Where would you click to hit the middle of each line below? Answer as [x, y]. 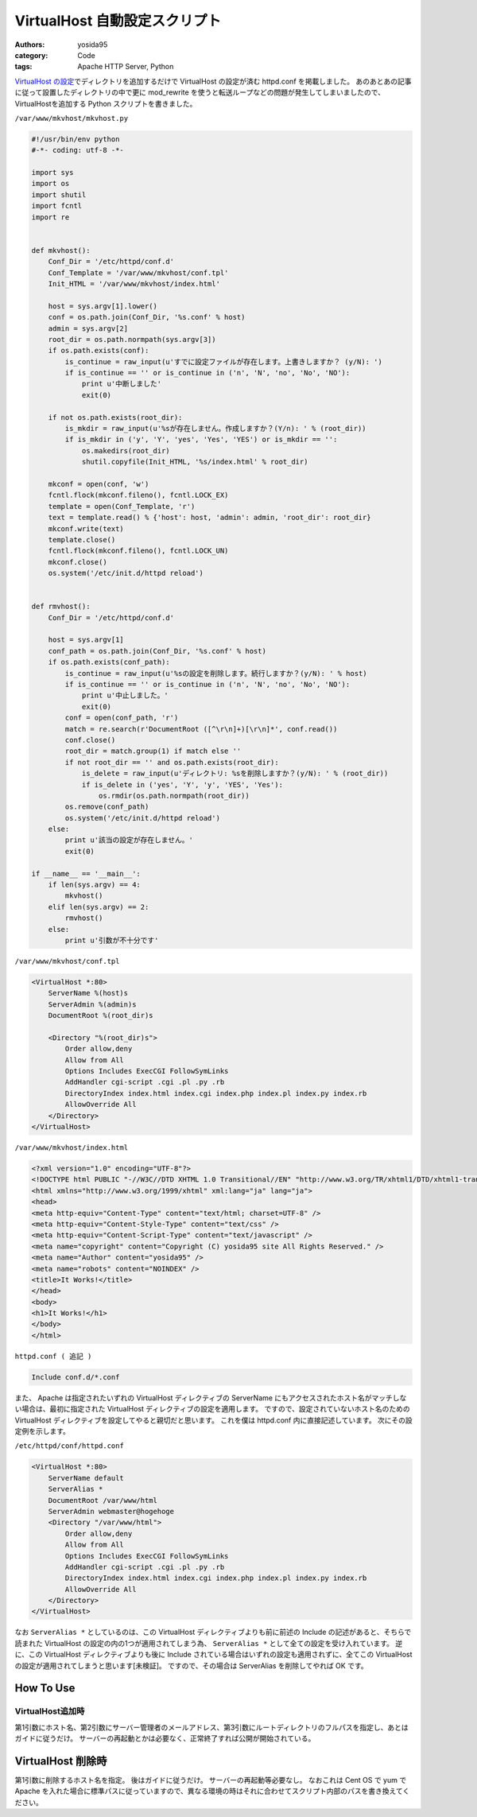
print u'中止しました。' [125, 695]
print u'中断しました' [122, 384]
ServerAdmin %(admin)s [92, 1004]
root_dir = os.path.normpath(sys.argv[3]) [132, 339]
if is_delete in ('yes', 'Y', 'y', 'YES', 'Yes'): [182, 784]
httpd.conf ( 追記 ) [53, 1356]
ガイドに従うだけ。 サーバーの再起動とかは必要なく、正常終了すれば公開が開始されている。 [165, 1738]
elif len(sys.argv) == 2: [99, 907]
